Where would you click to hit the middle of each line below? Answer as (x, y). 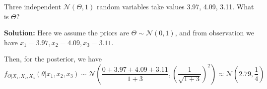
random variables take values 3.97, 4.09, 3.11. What (175, 6)
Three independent (33, 6)
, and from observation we (214, 33)
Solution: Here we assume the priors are (67, 33)
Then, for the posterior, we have (53, 59)
